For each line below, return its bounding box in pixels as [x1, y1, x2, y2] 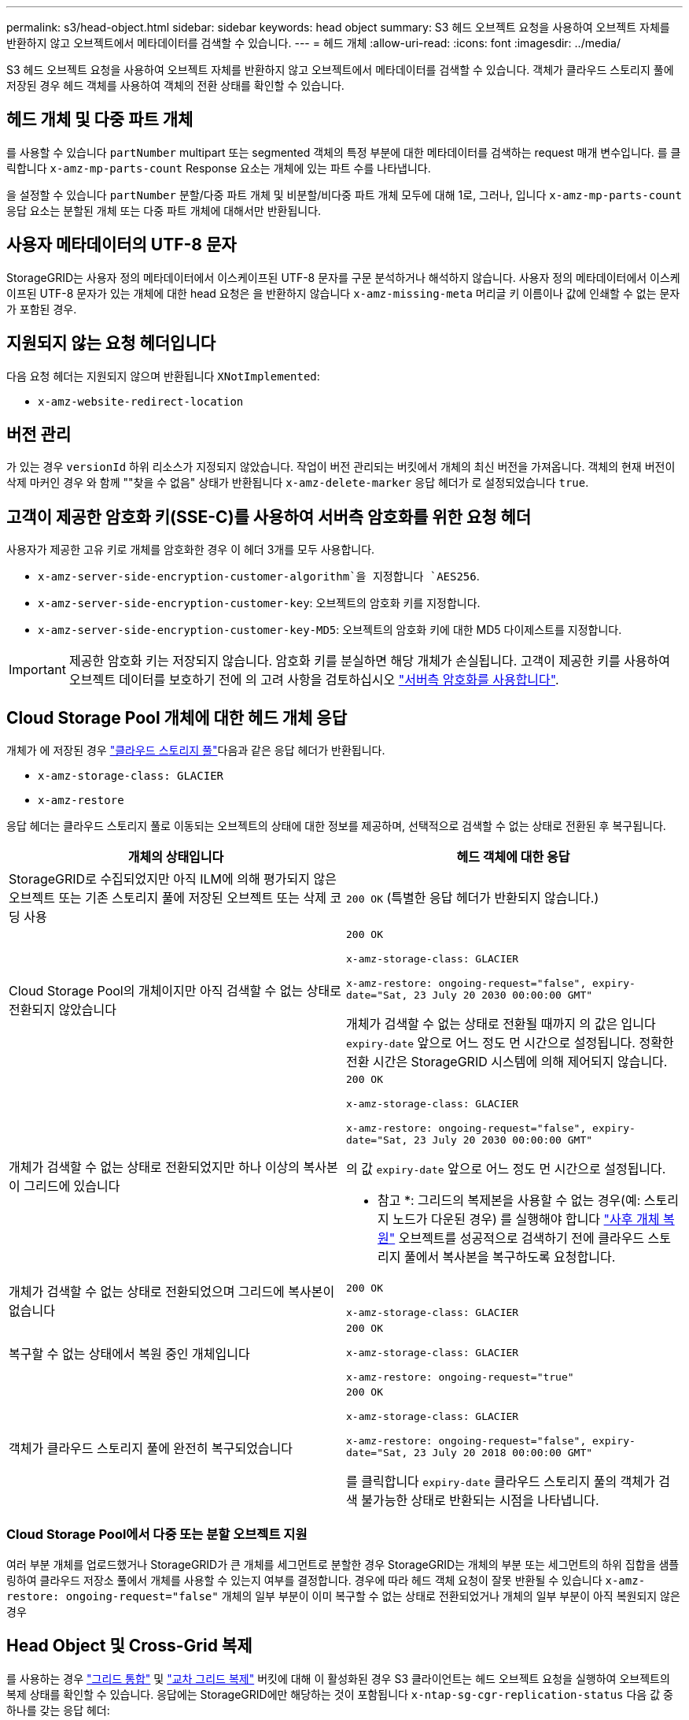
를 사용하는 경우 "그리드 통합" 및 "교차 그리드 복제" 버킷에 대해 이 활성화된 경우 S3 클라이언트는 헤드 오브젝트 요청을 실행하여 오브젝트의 [6, 1671, 670, 1685]
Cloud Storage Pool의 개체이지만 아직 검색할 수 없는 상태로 [9, 983, 341, 999]
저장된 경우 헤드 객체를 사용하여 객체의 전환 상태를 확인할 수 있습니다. [6, 79, 344, 92]
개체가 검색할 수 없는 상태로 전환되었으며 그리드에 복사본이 [9, 1284, 335, 1300]
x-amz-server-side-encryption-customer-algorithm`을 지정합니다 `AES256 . [38, 569, 480, 584]
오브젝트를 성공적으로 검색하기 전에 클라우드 [398, 1230, 645, 1247]
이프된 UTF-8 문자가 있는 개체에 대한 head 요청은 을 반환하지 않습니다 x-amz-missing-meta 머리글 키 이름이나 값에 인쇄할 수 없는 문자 [6, 286, 680, 300]
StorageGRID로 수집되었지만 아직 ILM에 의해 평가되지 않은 [9, 871, 337, 888]
